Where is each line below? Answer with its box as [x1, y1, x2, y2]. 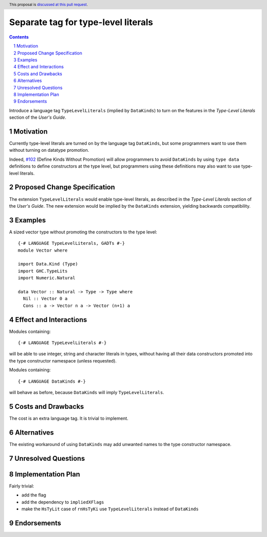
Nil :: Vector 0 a [23, 296, 68, 302]
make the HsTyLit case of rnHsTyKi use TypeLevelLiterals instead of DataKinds [21, 506, 199, 512]
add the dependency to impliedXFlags [21, 499, 104, 505]
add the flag [21, 492, 46, 498]
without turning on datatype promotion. [9, 147, 89, 153]
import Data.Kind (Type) [18, 261, 78, 267]
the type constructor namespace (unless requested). [9, 358, 117, 363]
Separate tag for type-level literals [9, 17, 153, 28]
